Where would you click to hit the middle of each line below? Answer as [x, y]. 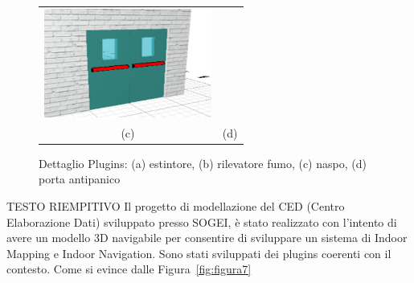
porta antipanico [80, 179]
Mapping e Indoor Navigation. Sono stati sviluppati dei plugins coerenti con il [199, 253]
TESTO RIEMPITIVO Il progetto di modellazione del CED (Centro [176, 205]
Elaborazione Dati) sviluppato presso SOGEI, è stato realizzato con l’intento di [202, 221]
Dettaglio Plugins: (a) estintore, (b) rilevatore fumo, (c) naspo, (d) [203, 163]
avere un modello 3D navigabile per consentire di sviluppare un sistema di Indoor [207, 238]
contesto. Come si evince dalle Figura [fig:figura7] [129, 269]
